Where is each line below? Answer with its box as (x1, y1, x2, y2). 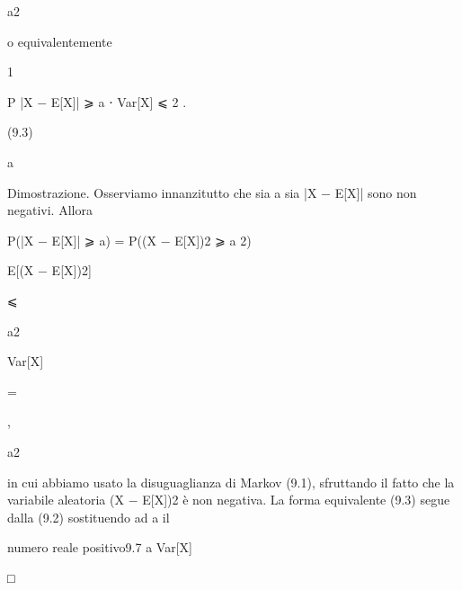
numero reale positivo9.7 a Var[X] (7, 538, 192, 557)
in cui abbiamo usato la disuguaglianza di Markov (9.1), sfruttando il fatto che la (7, 472, 455, 491)
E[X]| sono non (334, 183, 417, 201)
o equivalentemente (7, 31, 112, 50)
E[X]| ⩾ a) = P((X (51, 230, 156, 249)
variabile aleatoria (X (7, 490, 124, 509)
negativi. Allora (7, 201, 93, 219)
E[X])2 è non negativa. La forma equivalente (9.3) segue (142, 490, 450, 509)
